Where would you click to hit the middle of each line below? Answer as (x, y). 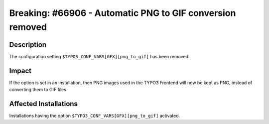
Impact (20, 70)
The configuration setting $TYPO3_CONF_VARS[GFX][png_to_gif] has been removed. (99, 56)
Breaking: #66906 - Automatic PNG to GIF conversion (123, 13)
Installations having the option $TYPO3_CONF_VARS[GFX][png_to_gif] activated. (95, 116)
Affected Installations (44, 104)
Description (28, 45)
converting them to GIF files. (38, 90)
